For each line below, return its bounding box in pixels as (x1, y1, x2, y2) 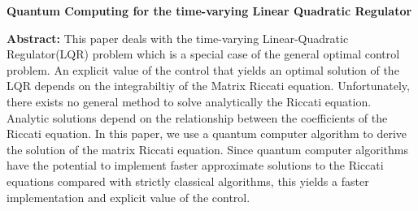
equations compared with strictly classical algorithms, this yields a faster (7, 172, 369, 189)
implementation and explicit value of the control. (7, 188, 250, 205)
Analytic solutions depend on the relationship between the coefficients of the (7, 109, 388, 126)
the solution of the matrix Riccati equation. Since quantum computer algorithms (7, 140, 408, 157)
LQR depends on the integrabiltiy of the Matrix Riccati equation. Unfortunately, (7, 77, 410, 94)
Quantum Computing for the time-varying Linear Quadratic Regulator (7, 2, 412, 19)
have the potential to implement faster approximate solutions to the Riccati (7, 157, 384, 174)
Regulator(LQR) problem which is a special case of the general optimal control (7, 45, 400, 62)
